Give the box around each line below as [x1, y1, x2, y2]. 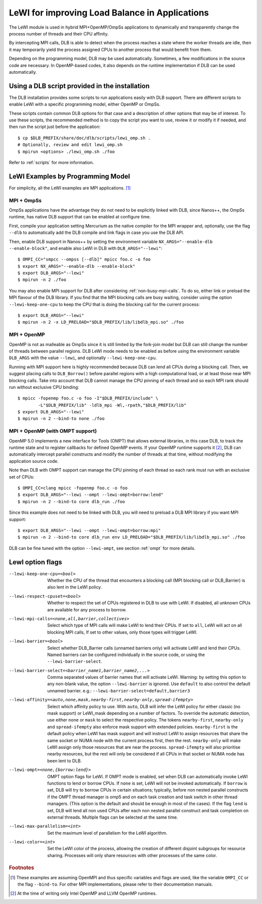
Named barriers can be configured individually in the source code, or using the [47, 652, 205, 657]
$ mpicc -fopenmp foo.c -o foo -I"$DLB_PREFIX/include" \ [17, 395, 159, 401]
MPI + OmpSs [9, 197, 42, 204]
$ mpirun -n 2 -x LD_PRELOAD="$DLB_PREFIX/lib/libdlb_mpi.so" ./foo [17, 319, 184, 325]
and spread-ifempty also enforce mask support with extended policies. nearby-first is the [47, 723, 238, 730]
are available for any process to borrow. [47, 607, 127, 612]
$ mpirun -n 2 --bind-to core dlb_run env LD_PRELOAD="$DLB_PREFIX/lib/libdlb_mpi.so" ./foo [17, 534, 246, 540]
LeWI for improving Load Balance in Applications [9, 7, 209, 18]
